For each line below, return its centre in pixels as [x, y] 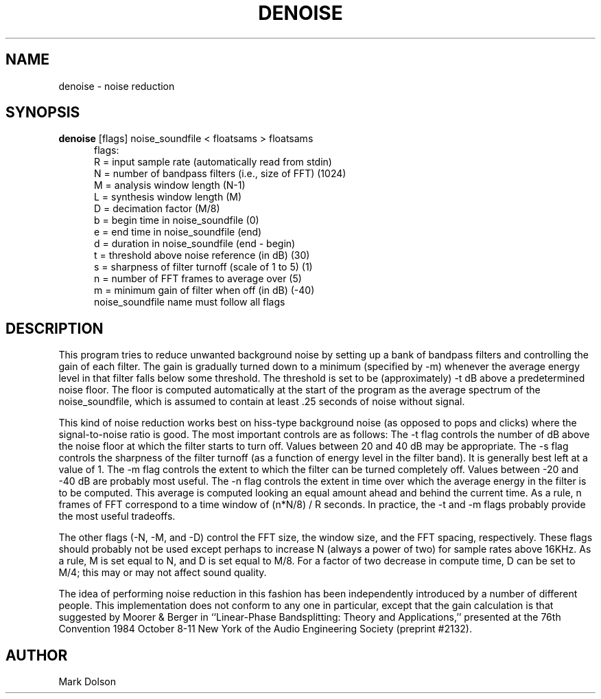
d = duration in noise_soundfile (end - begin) [195, 244]
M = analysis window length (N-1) [170, 185]
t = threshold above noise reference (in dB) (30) [202, 255]
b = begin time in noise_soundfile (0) [177, 220]
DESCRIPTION [55, 328]
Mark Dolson [87, 682]
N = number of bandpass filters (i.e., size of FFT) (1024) [220, 174]
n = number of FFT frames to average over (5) [198, 279]
